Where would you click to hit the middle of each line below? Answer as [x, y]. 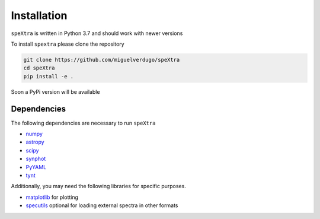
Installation [39, 15]
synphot [36, 159]
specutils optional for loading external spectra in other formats [102, 205]
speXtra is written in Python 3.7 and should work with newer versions [97, 33]
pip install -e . [49, 76]
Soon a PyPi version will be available [55, 91]
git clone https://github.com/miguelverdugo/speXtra [102, 60]
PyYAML [36, 167]
